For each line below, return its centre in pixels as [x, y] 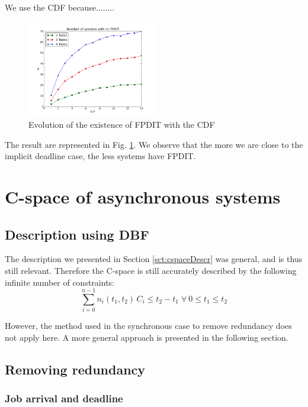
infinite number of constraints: [60, 282]
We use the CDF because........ [60, 7]
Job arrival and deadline [64, 398]
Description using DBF [77, 234]
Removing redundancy [75, 369]
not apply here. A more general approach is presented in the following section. [147, 337]
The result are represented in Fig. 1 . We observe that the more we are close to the [154, 144]
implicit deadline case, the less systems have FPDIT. [100, 156]
